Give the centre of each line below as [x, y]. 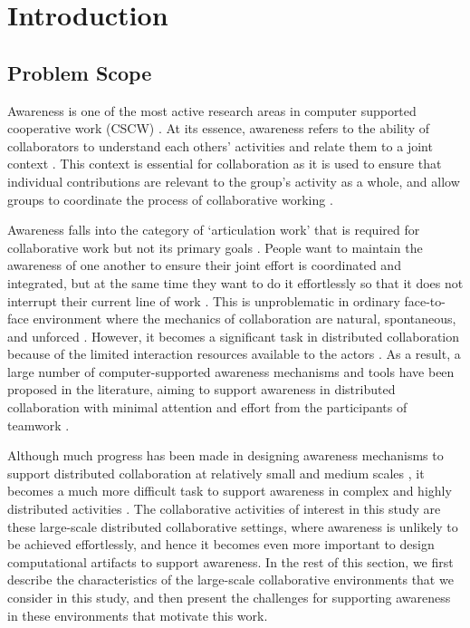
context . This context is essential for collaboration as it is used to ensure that [225, 164]
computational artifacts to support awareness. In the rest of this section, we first [230, 561]
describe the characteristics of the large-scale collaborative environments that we [230, 580]
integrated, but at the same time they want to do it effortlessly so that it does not [235, 282]
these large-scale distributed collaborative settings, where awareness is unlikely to [233, 526]
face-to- [425, 300]
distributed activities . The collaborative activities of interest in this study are [224, 509]
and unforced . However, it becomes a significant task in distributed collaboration [234, 336]
